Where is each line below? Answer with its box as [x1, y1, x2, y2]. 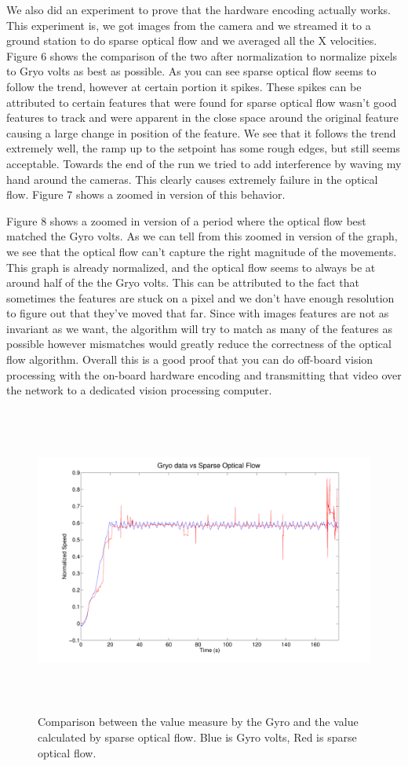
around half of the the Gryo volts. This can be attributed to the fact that [6, 274, 359, 291]
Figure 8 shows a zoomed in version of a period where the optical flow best [6, 212, 366, 229]
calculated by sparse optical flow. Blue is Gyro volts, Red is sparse [38, 729, 357, 746]
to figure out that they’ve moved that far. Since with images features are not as [6, 305, 389, 321]
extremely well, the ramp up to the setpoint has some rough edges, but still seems [6, 140, 400, 156]
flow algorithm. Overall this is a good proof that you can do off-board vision [6, 351, 373, 368]
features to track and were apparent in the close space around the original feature [6, 109, 399, 126]
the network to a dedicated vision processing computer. [6, 382, 272, 398]
